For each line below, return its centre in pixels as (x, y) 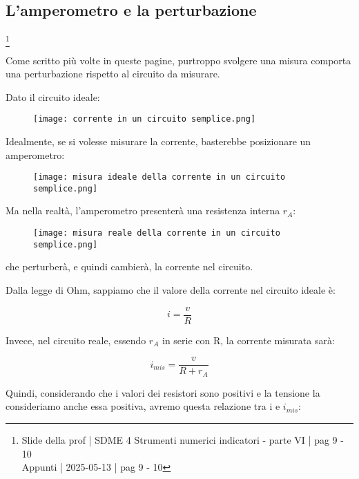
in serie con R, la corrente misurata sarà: (248, 340)
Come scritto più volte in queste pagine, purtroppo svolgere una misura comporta (178, 60)
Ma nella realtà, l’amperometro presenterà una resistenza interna (143, 210)
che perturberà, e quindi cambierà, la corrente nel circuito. (129, 266)
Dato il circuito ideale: (53, 96)
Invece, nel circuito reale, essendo (76, 340)
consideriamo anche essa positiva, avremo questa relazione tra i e (143, 406)
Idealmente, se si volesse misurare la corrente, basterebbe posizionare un (158, 141)
